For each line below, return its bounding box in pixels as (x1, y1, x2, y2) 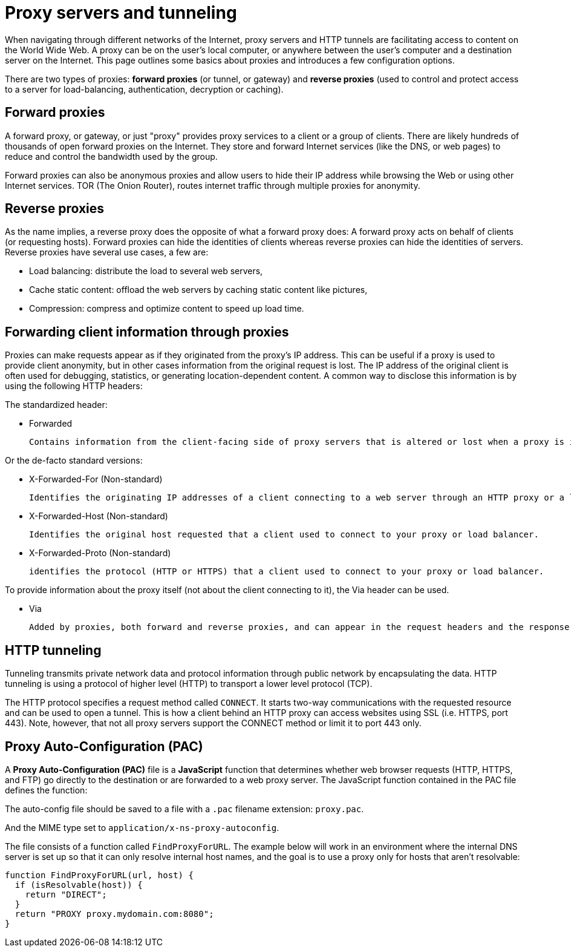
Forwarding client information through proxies (5, 324, 289, 340)
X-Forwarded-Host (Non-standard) (29, 511, 168, 522)
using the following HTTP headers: (5, 381, 143, 392)
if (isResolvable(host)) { (15, 879, 143, 890)
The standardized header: (5, 399, 108, 410)
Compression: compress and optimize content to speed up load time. (29, 303, 304, 314)
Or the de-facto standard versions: (5, 455, 143, 466)
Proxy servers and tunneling (5, 2, 237, 23)
